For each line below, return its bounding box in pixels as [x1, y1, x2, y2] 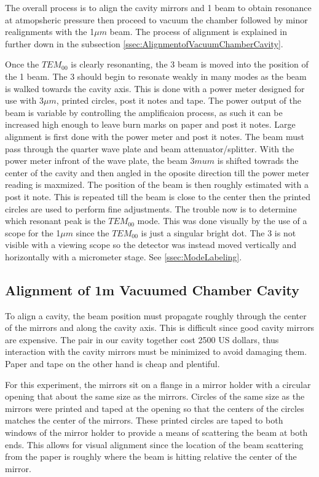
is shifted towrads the [217, 154, 299, 167]
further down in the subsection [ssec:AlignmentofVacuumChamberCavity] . [5, 37, 283, 50]
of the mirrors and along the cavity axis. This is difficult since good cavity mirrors [5, 321, 315, 334]
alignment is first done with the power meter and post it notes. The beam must [5, 130, 304, 142]
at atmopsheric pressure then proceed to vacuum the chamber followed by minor [5, 13, 308, 26]
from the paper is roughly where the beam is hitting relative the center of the [5, 450, 297, 463]
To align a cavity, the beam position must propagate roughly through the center [5, 309, 307, 322]
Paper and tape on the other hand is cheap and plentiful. [5, 357, 220, 370]
